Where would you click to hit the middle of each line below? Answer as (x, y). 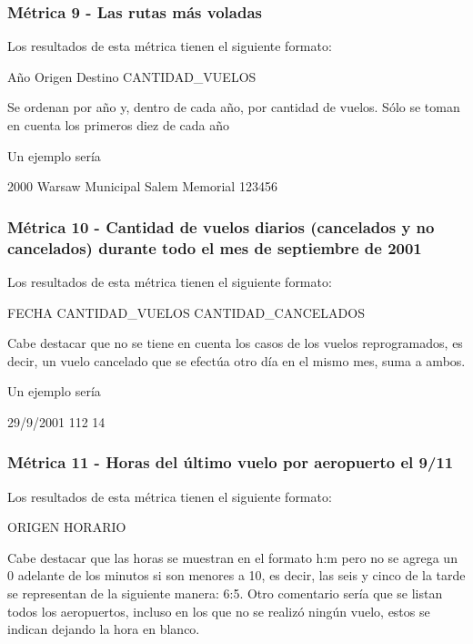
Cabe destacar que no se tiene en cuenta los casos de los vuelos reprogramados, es (235, 343)
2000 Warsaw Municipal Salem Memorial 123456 (142, 186)
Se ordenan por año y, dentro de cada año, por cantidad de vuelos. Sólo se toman (234, 107)
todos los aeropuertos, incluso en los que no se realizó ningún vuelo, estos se (219, 611)
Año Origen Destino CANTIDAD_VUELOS (132, 76)
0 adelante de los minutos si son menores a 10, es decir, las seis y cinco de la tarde (236, 575)
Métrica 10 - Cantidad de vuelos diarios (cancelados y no (221, 226)
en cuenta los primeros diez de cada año (119, 125)
